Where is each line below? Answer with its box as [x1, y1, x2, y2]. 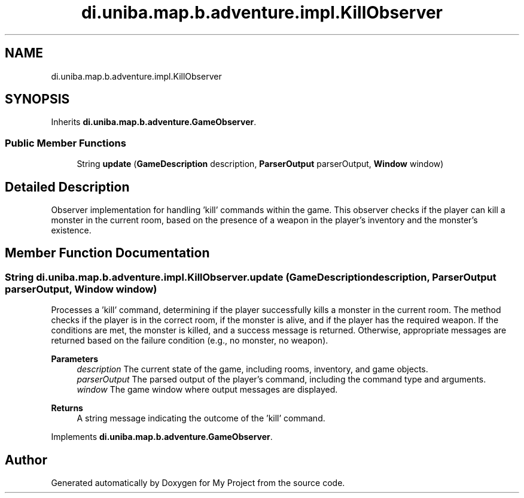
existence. [51, 225, 92, 236]
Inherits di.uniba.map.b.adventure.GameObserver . [51, 117, 257, 127]
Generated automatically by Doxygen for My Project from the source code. [51, 478, 345, 488]
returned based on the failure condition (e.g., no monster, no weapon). [51, 335, 328, 346]
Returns [51, 403, 83, 414]
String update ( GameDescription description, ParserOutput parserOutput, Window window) [77, 159, 444, 169]
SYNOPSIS [5, 92, 70, 107]
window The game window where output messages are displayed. [77, 384, 338, 395]
